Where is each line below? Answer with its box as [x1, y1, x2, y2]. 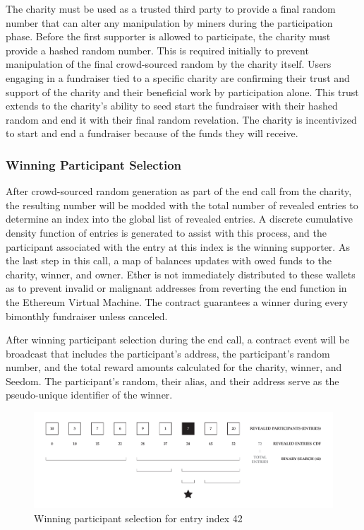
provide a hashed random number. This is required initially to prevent [6, 42, 309, 57]
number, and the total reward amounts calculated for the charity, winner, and [6, 360, 342, 375]
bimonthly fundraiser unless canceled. [6, 308, 168, 323]
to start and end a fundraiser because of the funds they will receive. [6, 126, 298, 141]
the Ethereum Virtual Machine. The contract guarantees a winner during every [6, 294, 348, 309]
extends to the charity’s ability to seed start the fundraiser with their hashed [6, 98, 338, 113]
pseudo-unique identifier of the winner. [6, 387, 173, 402]
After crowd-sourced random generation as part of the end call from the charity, [6, 184, 352, 199]
